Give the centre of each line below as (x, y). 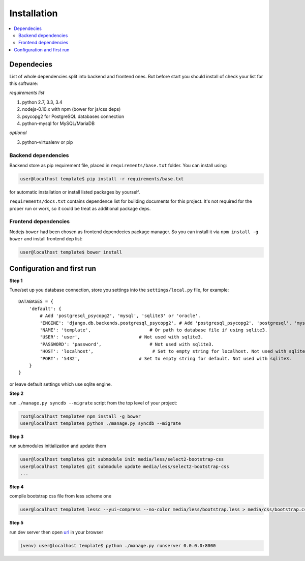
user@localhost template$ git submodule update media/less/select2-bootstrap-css (125, 466)
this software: (24, 83)
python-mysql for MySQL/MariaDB (58, 123)
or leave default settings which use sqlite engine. (61, 384)
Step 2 (17, 393)
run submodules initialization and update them (58, 446)
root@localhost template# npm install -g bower (80, 416)
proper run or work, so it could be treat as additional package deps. (80, 208)
